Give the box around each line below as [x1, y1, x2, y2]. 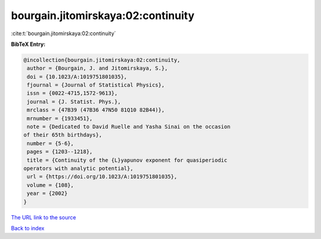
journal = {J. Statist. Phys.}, [27, 98, 121, 105]
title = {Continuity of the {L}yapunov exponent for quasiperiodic [27, 157, 228, 163]
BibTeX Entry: [11, 41, 46, 48]
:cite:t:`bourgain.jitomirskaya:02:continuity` [11, 30, 116, 37]
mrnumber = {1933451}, [27, 115, 93, 122]
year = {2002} [27, 190, 68, 197]
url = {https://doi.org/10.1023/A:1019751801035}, [27, 173, 178, 180]
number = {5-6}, [27, 140, 74, 147]
